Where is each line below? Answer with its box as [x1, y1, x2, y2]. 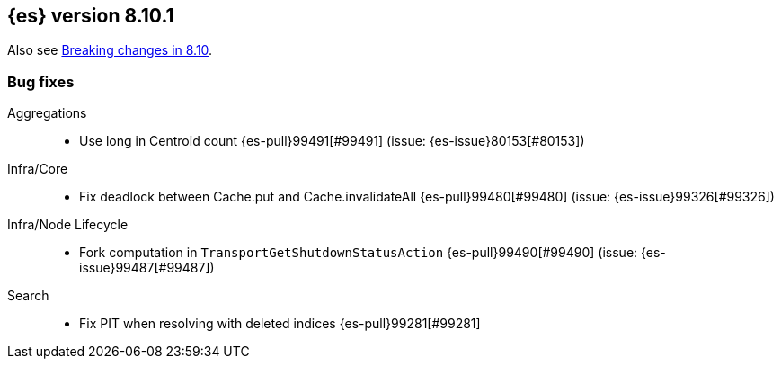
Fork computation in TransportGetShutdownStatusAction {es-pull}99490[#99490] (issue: [79, 245, 638, 261]
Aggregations [7, 105, 87, 121]
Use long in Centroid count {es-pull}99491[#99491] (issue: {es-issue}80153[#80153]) [79, 133, 585, 149]
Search [7, 288, 49, 304]
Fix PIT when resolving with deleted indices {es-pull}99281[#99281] [79, 316, 481, 332]
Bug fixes [7, 72, 75, 91]
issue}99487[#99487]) [79, 260, 215, 276]
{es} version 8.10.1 [7, 4, 174, 27]
